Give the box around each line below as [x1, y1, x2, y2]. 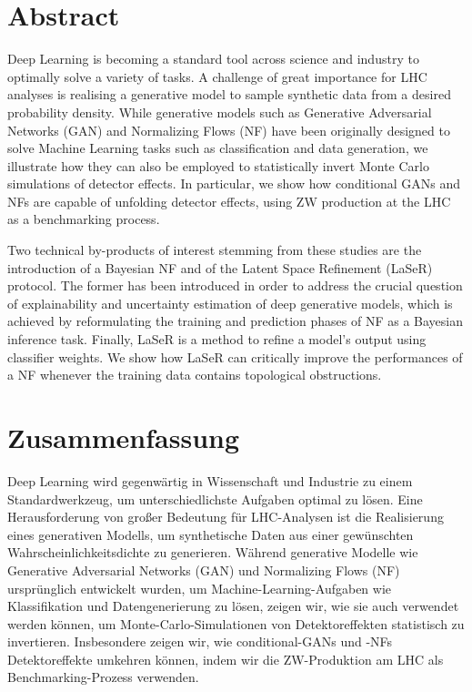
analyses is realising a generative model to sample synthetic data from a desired [7, 85, 451, 104]
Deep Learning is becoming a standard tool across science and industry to [7, 49, 419, 68]
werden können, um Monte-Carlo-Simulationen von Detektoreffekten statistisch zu [7, 614, 465, 633]
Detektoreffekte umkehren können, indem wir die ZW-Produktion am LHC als [7, 649, 444, 668]
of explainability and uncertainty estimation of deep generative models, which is [7, 293, 453, 312]
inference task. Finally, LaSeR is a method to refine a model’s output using [7, 330, 427, 349]
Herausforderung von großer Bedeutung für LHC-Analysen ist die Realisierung [7, 507, 444, 526]
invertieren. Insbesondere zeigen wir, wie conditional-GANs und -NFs [7, 632, 393, 651]
